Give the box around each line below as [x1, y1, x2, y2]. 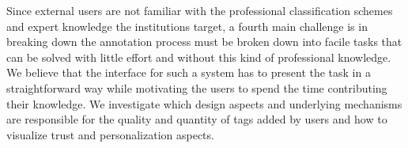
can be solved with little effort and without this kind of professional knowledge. [6, 48, 391, 65]
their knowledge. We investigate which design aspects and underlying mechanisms [6, 95, 402, 112]
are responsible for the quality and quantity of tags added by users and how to [6, 111, 387, 127]
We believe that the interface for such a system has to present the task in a [6, 64, 371, 81]
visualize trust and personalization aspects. [6, 126, 214, 142]
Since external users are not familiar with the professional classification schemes [6, 2, 393, 18]
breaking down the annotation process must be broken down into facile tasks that [6, 33, 402, 50]
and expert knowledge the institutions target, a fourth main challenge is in [6, 17, 368, 34]
